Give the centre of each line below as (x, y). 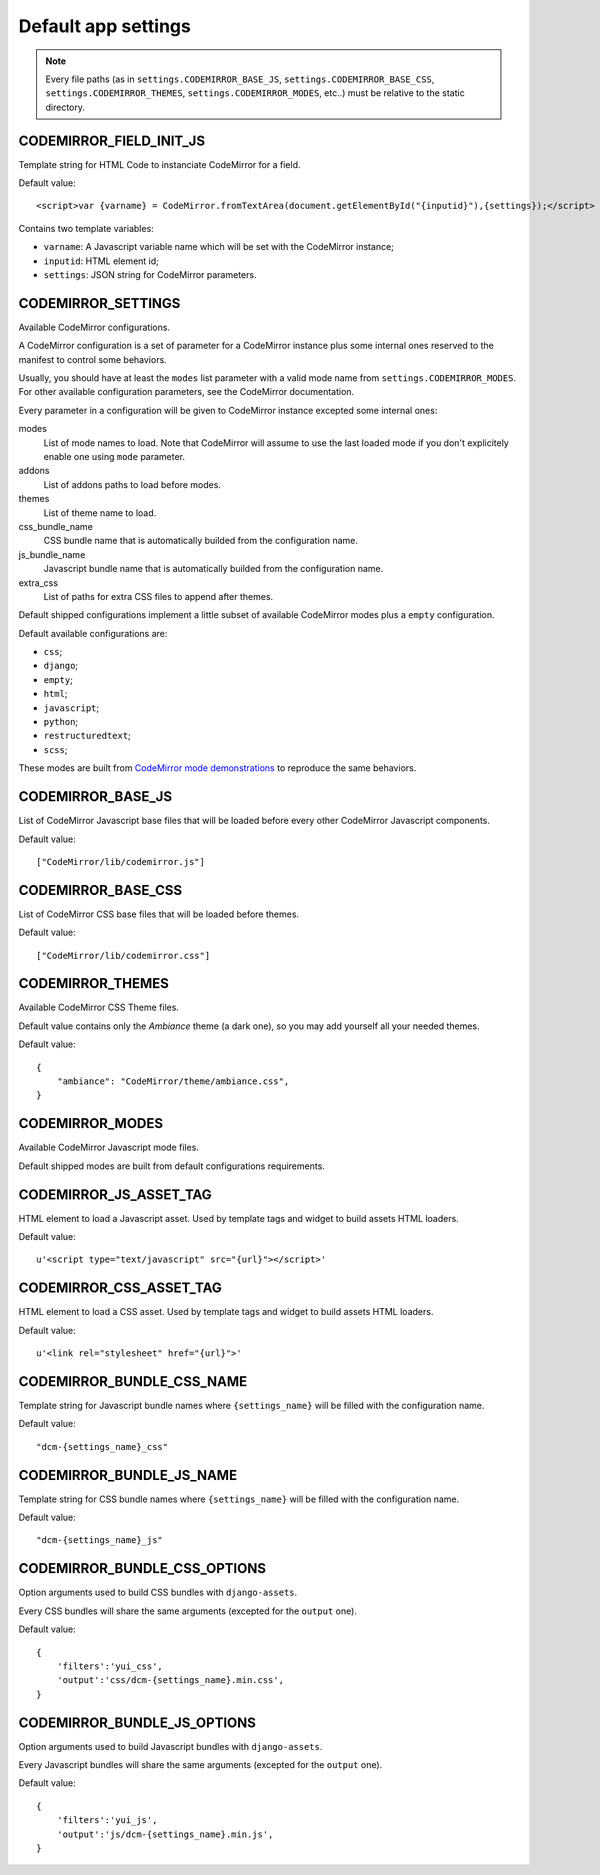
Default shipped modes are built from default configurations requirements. (171, 1166)
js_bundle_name (52, 554)
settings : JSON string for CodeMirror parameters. (150, 274)
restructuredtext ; (87, 736)
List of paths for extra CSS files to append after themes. (158, 596)
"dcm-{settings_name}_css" (102, 1446)
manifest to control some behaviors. (92, 359)
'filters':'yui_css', (110, 1666)
